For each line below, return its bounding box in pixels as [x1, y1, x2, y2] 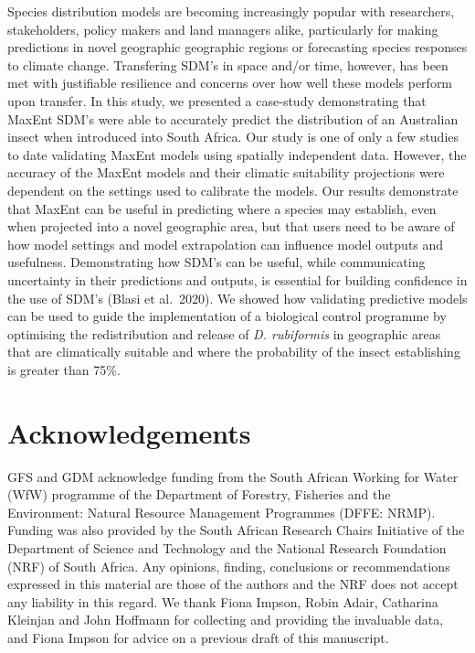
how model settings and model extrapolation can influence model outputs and [7, 234, 444, 253]
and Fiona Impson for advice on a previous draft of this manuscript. [7, 627, 389, 647]
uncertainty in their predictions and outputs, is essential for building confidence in [7, 270, 468, 289]
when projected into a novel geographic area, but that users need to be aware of [7, 217, 455, 236]
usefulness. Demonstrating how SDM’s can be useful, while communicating [7, 252, 426, 272]
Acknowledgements [7, 413, 251, 451]
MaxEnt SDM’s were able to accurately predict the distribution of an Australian [7, 109, 459, 128]
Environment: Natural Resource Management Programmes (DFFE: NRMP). [7, 502, 436, 521]
